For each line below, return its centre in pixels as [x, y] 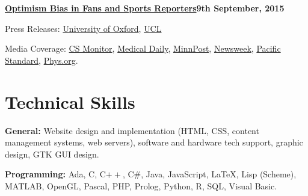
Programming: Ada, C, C [55, 174]
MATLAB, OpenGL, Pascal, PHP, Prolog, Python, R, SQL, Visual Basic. [141, 185]
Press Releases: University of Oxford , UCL [83, 28]
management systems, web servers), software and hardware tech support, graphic [154, 142]
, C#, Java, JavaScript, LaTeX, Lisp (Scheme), [209, 174]
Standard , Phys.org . [42, 60]
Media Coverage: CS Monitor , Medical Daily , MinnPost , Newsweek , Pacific [143, 48]
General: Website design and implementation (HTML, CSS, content [132, 130]
